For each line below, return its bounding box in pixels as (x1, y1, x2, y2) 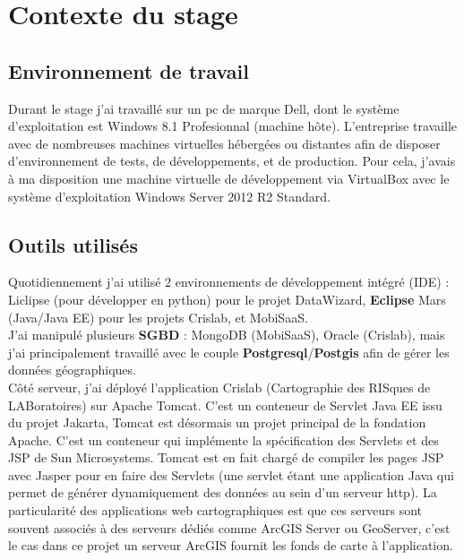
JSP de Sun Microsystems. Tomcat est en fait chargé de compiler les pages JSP (8, 448, 444, 467)
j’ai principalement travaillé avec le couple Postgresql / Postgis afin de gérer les (8, 342, 450, 361)
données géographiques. (8, 360, 136, 379)
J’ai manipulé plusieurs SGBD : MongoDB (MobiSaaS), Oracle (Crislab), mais (8, 325, 445, 344)
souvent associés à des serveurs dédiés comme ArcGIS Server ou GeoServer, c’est (8, 518, 451, 537)
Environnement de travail (8, 56, 249, 84)
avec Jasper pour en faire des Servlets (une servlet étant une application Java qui (8, 465, 454, 484)
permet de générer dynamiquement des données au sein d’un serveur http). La (8, 483, 437, 502)
